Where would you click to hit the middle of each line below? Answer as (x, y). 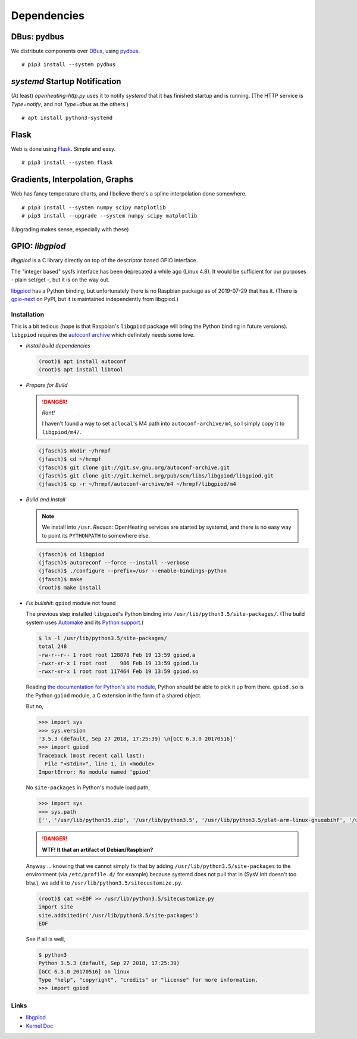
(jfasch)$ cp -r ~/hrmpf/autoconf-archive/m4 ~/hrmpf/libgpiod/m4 (137, 484)
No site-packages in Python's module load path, (88, 787)
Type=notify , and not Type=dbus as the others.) (70, 104)
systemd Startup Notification (66, 81)
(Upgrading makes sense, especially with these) (70, 229)
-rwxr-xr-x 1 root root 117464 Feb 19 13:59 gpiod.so (118, 672)
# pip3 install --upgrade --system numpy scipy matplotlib (109, 216)
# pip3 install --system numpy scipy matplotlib (94, 207)
